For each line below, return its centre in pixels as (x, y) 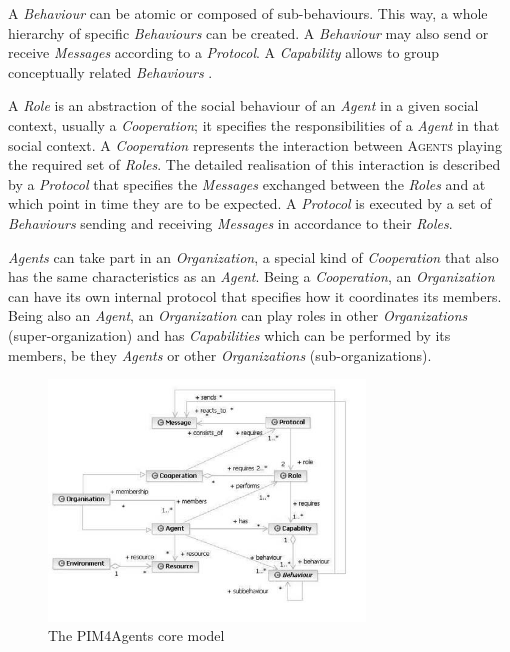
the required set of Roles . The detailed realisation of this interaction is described (254, 164)
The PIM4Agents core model (136, 635)
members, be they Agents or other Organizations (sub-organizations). (220, 354)
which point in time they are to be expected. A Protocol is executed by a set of (250, 203)
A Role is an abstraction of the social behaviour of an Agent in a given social (243, 105)
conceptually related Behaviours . (110, 71)
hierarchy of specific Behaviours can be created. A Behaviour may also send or (248, 32)
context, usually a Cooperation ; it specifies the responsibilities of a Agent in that (254, 124)
